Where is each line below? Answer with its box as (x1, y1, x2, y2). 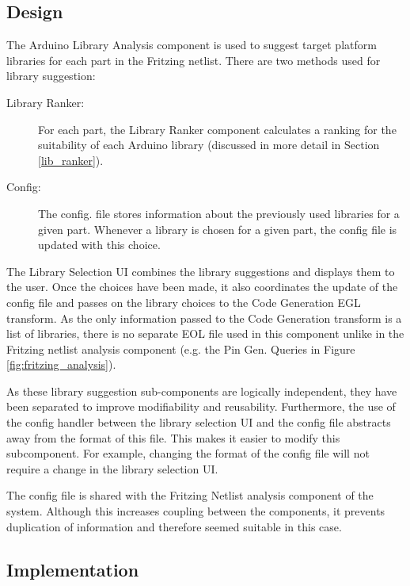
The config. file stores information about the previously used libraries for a (38, 205, 400, 221)
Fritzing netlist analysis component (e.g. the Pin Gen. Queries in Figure (6, 340, 355, 357)
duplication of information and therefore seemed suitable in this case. (6, 518, 342, 534)
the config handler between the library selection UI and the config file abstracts (6, 414, 391, 431)
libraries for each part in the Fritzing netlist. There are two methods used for (6, 52, 381, 68)
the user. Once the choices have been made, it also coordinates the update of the (6, 278, 398, 295)
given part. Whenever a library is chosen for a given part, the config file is (38, 220, 397, 237)
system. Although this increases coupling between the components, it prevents (6, 503, 385, 519)
